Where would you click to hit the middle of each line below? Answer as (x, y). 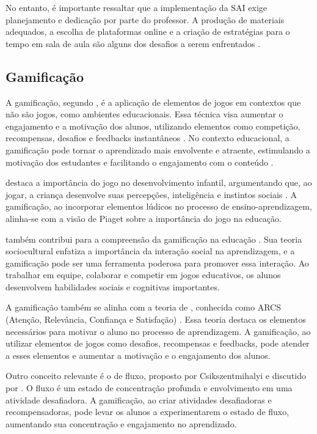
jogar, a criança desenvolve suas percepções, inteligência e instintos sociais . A (151, 194)
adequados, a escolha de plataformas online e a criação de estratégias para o (148, 31)
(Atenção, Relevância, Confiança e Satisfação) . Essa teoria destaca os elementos (156, 319)
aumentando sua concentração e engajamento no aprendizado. (121, 423)
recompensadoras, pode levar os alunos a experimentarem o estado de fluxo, (148, 412)
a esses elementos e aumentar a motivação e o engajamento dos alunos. (138, 355)
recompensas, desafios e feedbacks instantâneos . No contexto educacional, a (148, 138)
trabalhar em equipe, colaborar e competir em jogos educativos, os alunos (143, 275)
